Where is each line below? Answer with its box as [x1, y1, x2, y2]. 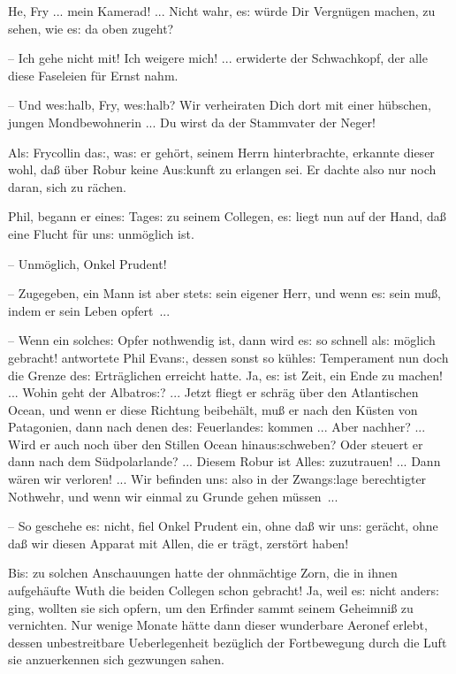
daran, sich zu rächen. [8, 177, 126, 195]
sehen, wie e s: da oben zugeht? [8, 19, 174, 37]
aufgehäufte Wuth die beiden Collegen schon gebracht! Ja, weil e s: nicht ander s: [8, 581, 439, 600]
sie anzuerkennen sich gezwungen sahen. [8, 650, 224, 669]
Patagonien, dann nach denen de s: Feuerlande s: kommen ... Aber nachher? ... [8, 417, 426, 436]
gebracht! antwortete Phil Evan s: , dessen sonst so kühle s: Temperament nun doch [8, 348, 449, 366]
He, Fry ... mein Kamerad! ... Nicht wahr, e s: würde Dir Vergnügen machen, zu [8, 2, 436, 19]
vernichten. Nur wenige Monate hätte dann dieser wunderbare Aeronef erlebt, [8, 616, 428, 634]
